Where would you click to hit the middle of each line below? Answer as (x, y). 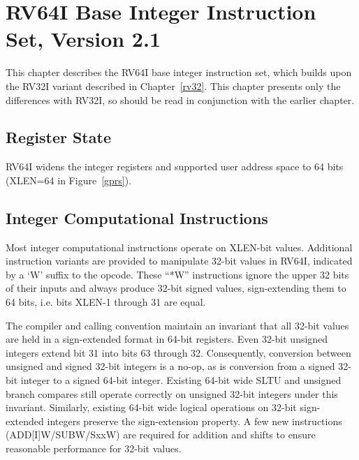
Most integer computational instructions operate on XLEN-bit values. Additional (179, 247)
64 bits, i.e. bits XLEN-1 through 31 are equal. (106, 302)
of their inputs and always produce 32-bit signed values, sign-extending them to (176, 288)
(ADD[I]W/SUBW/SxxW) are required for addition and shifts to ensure (161, 435)
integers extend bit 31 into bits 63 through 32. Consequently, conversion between (178, 352)
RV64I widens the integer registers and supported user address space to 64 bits (175, 166)
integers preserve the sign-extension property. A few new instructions (195, 421)
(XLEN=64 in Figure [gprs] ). (69, 180)
